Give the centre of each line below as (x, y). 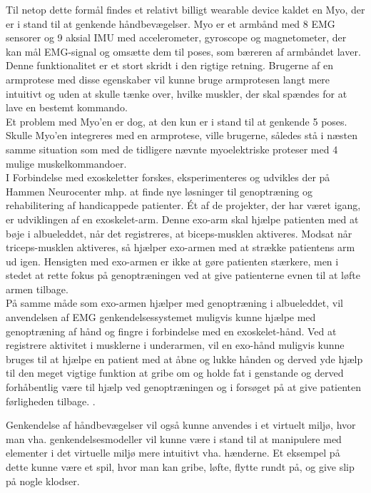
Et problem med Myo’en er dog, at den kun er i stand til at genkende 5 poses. (177, 121)
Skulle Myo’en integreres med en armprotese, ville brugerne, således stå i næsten (182, 135)
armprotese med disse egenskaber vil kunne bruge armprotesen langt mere (168, 79)
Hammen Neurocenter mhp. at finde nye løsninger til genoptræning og (159, 191)
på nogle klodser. (43, 481)
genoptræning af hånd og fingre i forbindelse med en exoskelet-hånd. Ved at (171, 331)
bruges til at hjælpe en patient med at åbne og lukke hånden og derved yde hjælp (184, 359)
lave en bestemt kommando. (67, 107)
